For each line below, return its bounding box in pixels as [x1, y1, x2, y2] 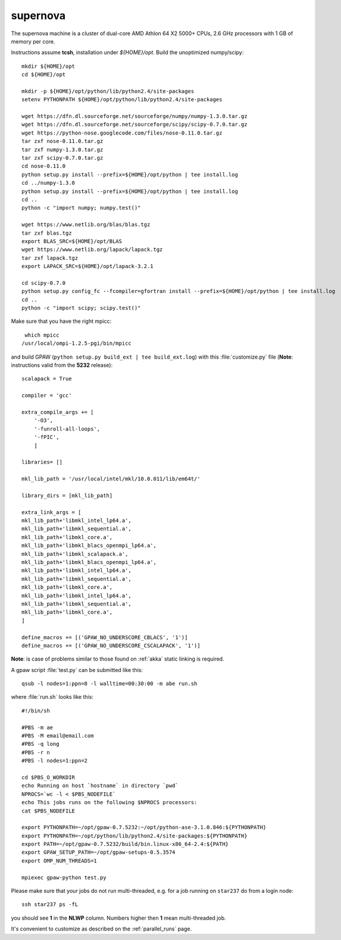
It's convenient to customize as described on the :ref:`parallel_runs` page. [11, 925, 192, 932]
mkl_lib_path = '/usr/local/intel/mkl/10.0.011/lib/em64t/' [21, 475, 201, 483]
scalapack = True [21, 375, 72, 382]
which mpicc [24, 331, 60, 338]
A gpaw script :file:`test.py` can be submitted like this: [11, 666, 143, 673]
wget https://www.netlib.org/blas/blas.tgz [21, 221, 151, 228]
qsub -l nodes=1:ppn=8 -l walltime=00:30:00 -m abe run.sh [21, 680, 198, 687]
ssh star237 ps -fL [21, 901, 79, 908]
